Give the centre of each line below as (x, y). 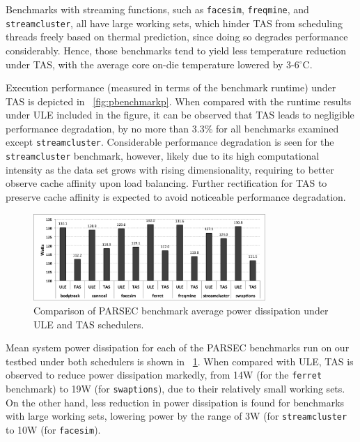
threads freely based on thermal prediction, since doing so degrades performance (177, 37)
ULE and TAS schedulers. (89, 324)
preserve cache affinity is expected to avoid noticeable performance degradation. (176, 196)
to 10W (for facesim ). (53, 429)
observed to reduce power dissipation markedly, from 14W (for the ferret (164, 375)
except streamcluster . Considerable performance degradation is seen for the (170, 142)
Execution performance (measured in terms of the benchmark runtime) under (171, 87)
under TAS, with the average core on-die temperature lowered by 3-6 (152, 64)
